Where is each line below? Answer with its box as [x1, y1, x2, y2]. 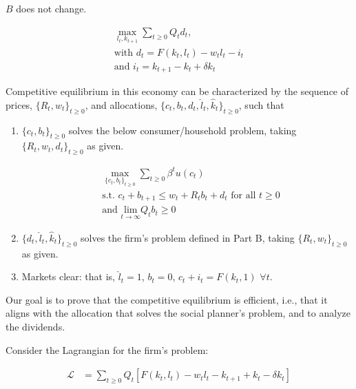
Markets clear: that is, [21, 269, 115, 284]
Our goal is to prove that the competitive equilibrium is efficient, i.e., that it [6, 292, 328, 306]
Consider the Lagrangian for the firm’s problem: [6, 342, 209, 357]
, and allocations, [85, 97, 158, 112]
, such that [238, 97, 284, 112]
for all [231, 190, 256, 200]
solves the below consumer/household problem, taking [68, 123, 297, 137]
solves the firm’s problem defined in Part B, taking [81, 230, 295, 244]
